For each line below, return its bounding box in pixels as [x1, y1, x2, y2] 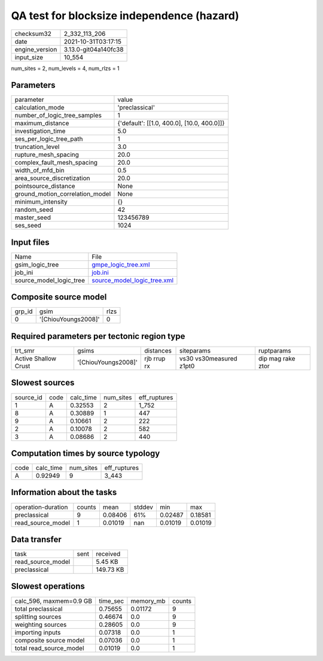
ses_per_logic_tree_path [14, 135, 83, 143]
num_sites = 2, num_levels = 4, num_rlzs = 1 [11, 65, 120, 72]
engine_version [14, 45, 57, 53]
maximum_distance [14, 119, 69, 128]
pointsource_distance [14, 182, 75, 190]
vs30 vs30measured [179, 354, 237, 362]
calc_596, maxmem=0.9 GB [14, 596, 93, 605]
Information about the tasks [11, 487, 117, 498]
